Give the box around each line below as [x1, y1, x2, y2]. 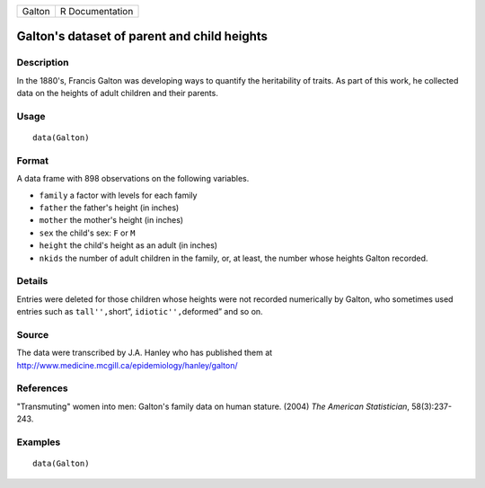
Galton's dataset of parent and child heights [16, 29, 269, 44]
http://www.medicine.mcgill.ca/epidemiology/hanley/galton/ [16, 359, 238, 370]
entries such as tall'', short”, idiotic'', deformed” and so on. [16, 306, 264, 317]
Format [16, 154, 49, 166]
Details [16, 275, 48, 288]
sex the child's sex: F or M [39, 227, 136, 238]
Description [16, 57, 69, 69]
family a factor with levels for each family [39, 190, 198, 200]
